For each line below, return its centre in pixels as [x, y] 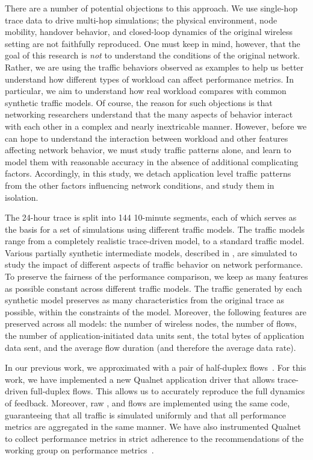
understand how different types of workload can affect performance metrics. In [149, 79]
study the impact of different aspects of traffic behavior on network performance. [154, 264]
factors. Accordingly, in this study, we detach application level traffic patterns [148, 173]
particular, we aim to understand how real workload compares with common [146, 91]
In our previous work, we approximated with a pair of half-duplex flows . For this [156, 367]
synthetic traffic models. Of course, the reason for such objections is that [139, 102]
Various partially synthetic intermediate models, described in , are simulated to [151, 252]
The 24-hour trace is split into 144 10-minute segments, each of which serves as [151, 217]
